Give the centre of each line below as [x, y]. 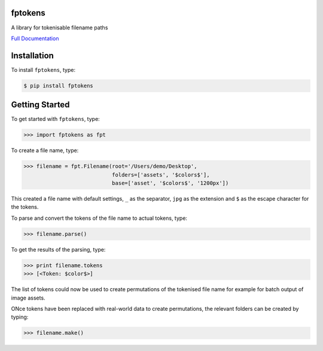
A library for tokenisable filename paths [60, 28]
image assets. [28, 298]
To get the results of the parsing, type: [58, 249]
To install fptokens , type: [43, 69]
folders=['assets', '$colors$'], [161, 175]
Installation [32, 55]
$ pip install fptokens [59, 86]
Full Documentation [35, 38]
